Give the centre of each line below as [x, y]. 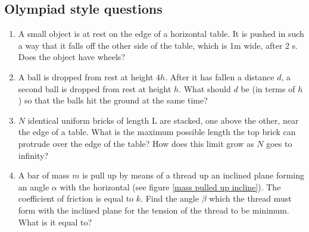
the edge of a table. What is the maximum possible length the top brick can [157, 132]
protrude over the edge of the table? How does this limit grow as [136, 143]
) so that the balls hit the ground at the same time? [113, 100]
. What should [205, 88]
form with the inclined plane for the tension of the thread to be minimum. [154, 210]
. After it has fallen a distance [220, 76]
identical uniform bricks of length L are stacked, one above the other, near [163, 120]
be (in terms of [268, 88]
